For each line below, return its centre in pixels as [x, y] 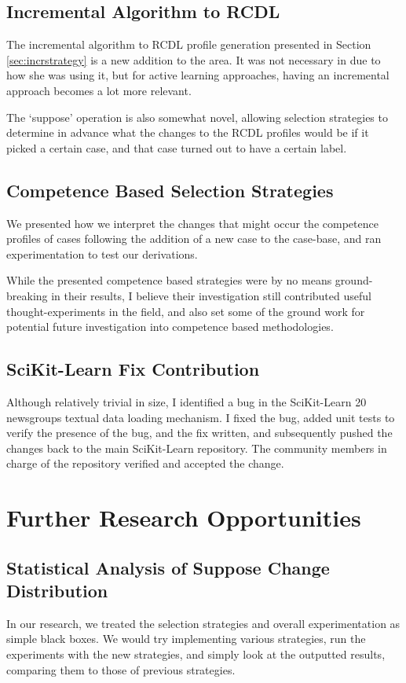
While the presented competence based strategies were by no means [169, 280]
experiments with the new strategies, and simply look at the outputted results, [196, 654]
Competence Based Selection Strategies [170, 190]
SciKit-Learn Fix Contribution [133, 369]
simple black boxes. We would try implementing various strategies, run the [186, 639]
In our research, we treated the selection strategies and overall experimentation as [203, 623]
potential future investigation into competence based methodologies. [170, 327]
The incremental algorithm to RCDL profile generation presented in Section [189, 44]
